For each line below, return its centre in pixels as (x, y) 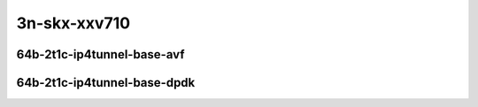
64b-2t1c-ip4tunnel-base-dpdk (106, 83)
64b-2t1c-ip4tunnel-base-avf (100, 54)
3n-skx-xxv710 (73, 23)
